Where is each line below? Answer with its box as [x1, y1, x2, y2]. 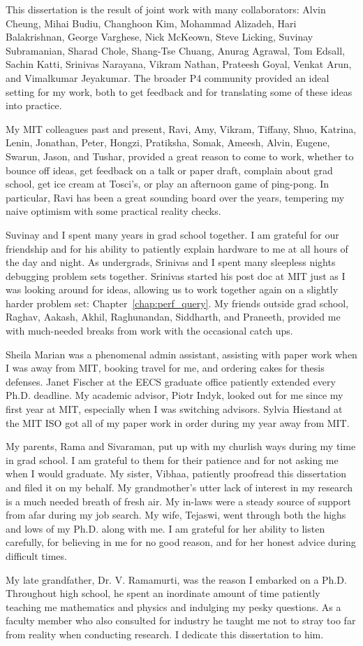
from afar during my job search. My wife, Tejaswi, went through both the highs [6, 507, 346, 522]
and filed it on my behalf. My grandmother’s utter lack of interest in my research [6, 480, 353, 494]
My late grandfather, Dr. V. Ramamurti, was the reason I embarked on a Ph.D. [6, 572, 347, 587]
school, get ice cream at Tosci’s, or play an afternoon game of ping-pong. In [6, 176, 329, 191]
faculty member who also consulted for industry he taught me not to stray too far [6, 613, 356, 628]
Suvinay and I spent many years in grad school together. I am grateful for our [6, 227, 339, 241]
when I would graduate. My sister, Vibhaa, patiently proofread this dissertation [6, 466, 346, 481]
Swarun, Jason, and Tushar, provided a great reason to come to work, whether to [6, 148, 354, 163]
